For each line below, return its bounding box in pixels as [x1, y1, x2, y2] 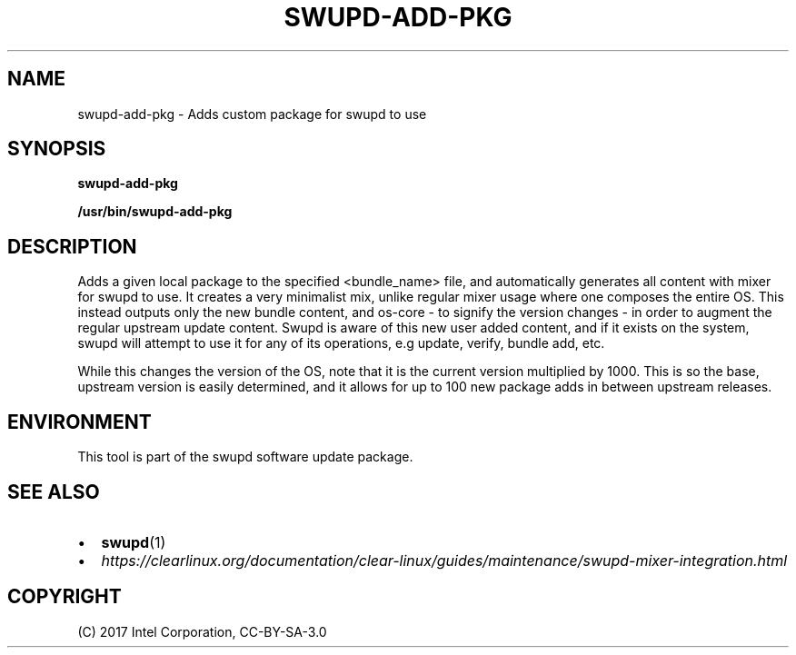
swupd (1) [101, 532, 166, 551]
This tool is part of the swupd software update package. [77, 449, 413, 465]
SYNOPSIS [7, 137, 106, 161]
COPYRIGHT [7, 585, 122, 609]
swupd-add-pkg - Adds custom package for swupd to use [77, 105, 427, 122]
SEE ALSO [7, 480, 100, 503]
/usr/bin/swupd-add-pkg [77, 203, 233, 220]
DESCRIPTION [7, 234, 137, 258]
